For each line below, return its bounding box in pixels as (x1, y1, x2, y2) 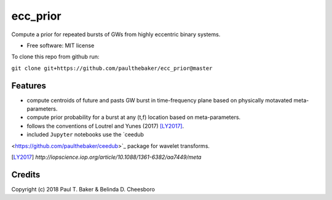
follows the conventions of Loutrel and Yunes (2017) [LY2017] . (26, 122, 184, 129)
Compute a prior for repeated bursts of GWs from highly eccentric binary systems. (11, 31, 221, 38)
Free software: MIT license (26, 42, 95, 49)
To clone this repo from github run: (11, 53, 100, 61)
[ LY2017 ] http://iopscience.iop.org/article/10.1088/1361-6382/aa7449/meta (11, 153, 202, 161)
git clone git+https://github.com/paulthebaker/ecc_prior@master (11, 64, 213, 72)
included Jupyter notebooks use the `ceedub (26, 131, 144, 138)
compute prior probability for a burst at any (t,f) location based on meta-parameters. (26, 113, 241, 121)
